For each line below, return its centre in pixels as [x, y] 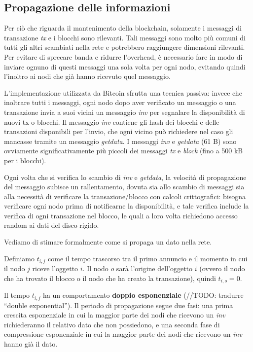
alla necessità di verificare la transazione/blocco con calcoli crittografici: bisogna [125, 196]
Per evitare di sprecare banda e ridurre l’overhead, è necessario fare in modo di [123, 56]
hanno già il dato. [31, 344]
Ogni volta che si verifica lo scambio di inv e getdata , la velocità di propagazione [125, 177]
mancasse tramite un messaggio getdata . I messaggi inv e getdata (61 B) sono [120, 141]
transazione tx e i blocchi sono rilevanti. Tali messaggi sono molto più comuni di [125, 37]
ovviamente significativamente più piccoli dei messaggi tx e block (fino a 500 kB [124, 151]
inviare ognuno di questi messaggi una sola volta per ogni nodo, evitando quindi [125, 66]
